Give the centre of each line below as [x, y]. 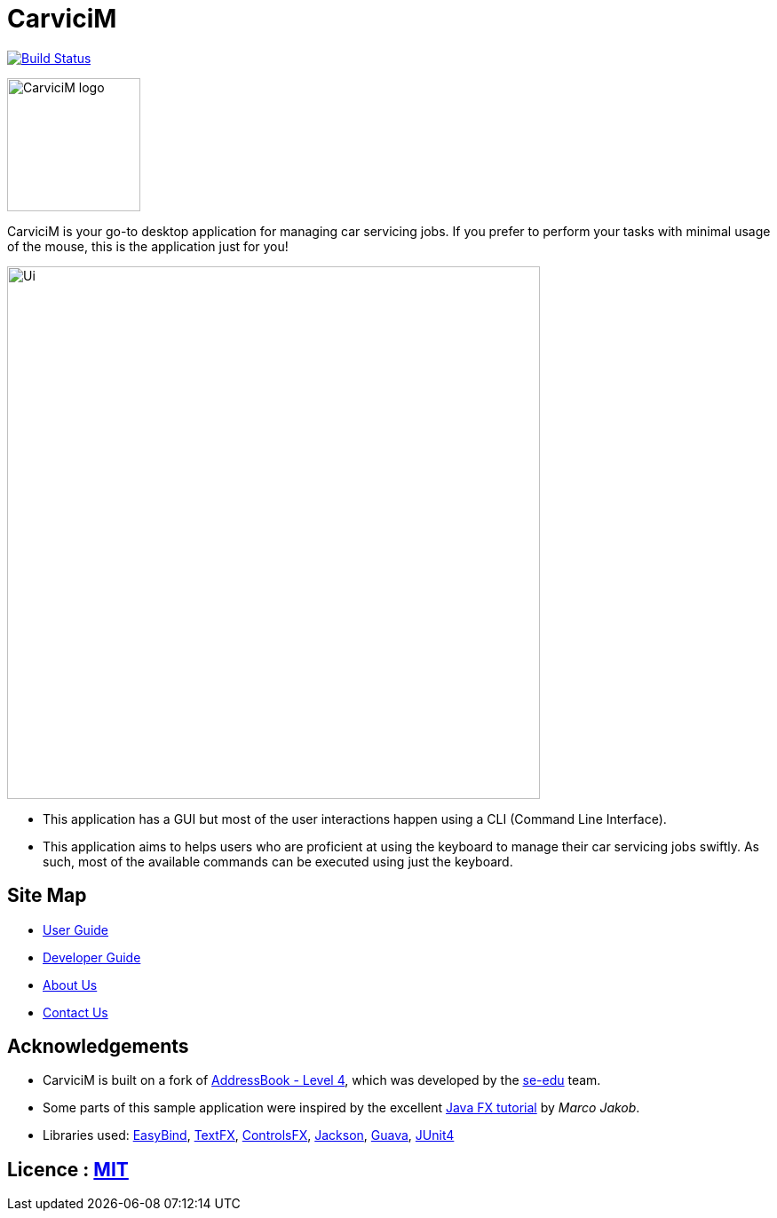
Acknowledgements [98, 1047]
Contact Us [75, 1012]
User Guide [76, 929]
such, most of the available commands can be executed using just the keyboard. [278, 861]
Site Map [47, 896]
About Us [70, 985]
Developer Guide [92, 957]
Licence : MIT [68, 1169]
